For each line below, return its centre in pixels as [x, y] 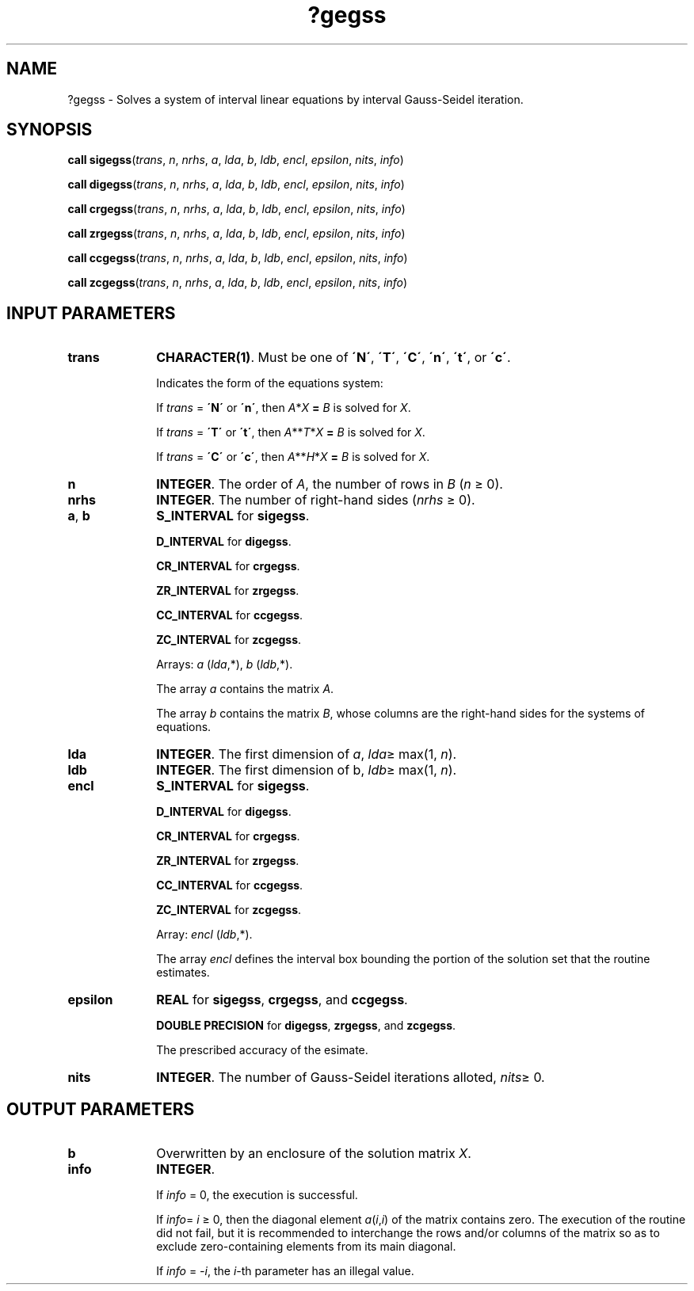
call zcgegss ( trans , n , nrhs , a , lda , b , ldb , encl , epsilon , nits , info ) [238, 283]
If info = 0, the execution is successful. [257, 1195]
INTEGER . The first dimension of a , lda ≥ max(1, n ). [307, 754]
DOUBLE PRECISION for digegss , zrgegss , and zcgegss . [306, 1026]
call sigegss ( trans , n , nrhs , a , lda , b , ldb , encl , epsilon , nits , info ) [236, 160]
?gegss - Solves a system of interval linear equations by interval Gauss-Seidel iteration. [296, 99]
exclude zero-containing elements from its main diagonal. [306, 1247]
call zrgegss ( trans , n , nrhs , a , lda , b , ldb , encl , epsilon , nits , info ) [236, 234]
